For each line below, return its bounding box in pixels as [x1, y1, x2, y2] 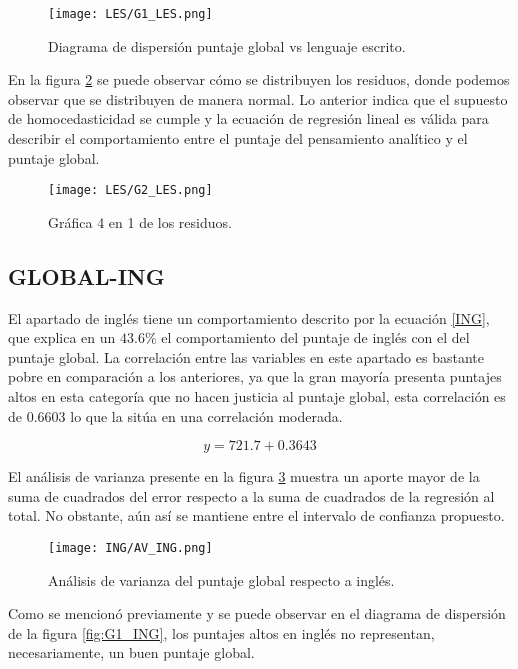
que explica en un [8, 327, 116, 348]
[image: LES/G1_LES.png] [48, 7, 213, 21]
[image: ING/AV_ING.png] [48, 541, 213, 556]
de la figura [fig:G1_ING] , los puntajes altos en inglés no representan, [8, 622, 435, 643]
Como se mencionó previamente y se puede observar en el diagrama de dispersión [8, 603, 506, 624]
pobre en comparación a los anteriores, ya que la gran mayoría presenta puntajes [8, 366, 502, 387]
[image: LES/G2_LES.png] [48, 183, 213, 198]
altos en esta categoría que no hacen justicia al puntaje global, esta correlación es [8, 386, 506, 407]
